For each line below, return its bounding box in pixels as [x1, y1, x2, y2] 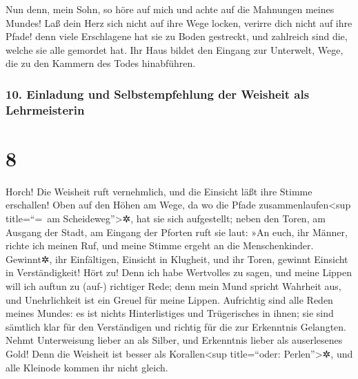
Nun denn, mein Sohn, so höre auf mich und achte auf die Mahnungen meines [6, 2, 335, 16]
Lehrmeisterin [6, 101, 85, 118]
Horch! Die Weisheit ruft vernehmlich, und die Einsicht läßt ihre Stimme [6, 184, 312, 198]
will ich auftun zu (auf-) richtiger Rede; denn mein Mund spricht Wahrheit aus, [6, 279, 341, 293]
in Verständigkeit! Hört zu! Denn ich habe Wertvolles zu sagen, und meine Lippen [6, 265, 352, 280]
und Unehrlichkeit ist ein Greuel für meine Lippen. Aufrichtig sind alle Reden [6, 292, 333, 307]
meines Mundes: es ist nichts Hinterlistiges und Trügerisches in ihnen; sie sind [6, 306, 334, 320]
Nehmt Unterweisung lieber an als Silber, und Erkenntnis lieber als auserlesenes [6, 333, 343, 347]
